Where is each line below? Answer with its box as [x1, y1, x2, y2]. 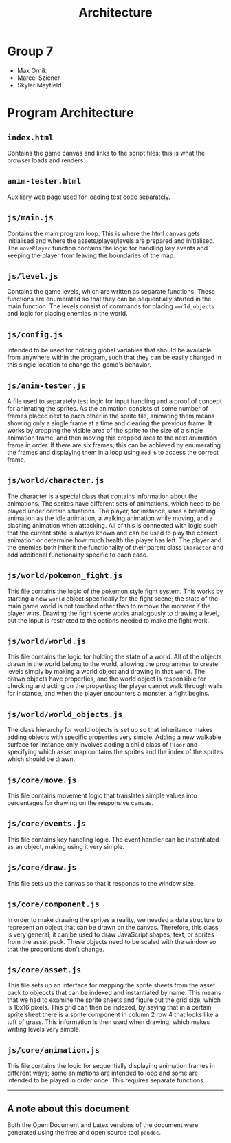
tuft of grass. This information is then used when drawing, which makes [7, 1018, 210, 1026]
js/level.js [7, 270, 58, 281]
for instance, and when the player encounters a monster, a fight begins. [7, 690, 210, 698]
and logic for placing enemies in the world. [7, 310, 129, 318]
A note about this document [7, 1102, 129, 1114]
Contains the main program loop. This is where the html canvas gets [7, 229, 201, 237]
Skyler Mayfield [16, 81, 62, 89]
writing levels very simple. [7, 1025, 81, 1034]
